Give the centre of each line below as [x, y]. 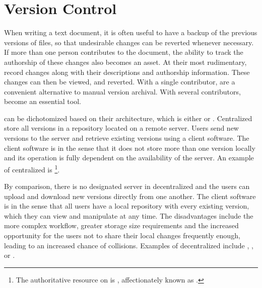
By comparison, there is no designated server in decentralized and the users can [127, 186]
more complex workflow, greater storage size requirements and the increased [121, 225]
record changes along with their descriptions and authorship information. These [127, 72]
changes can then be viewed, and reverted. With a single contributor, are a [120, 82]
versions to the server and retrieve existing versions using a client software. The [127, 138]
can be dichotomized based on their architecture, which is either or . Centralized [128, 118]
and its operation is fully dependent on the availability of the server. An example [129, 158]
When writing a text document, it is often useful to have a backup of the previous [131, 32]
